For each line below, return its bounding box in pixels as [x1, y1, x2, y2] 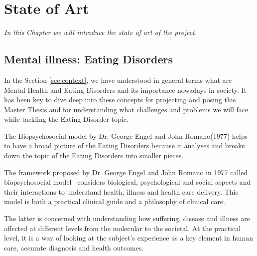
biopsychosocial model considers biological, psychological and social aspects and [4, 177, 251, 187]
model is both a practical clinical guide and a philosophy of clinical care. [4, 196, 225, 207]
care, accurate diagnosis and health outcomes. [4, 242, 144, 253]
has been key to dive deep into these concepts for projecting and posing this [4, 94, 236, 105]
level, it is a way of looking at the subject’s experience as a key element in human [4, 233, 254, 243]
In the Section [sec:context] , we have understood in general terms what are [4, 74, 232, 85]
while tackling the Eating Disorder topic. [4, 114, 128, 124]
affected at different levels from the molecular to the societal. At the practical [4, 223, 241, 233]
